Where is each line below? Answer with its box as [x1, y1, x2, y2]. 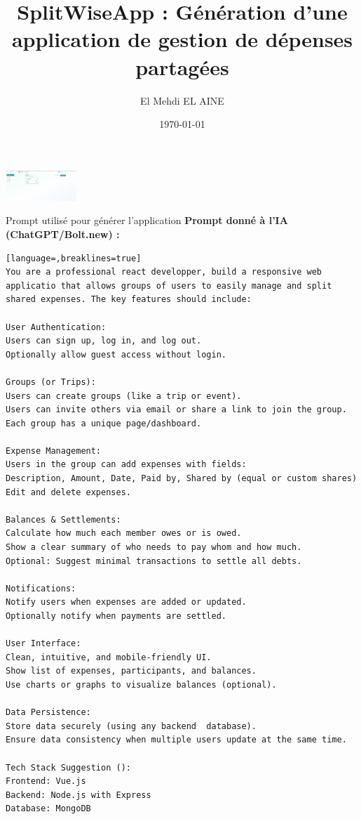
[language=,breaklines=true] [6, 253, 142, 263]
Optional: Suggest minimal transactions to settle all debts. [6, 556, 302, 566]
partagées [135, 52, 229, 81]
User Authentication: [6, 322, 107, 332]
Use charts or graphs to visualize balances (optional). [6, 679, 277, 690]
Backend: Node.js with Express [6, 789, 151, 800]
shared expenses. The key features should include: [6, 294, 252, 305]
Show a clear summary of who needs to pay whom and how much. [6, 542, 302, 553]
